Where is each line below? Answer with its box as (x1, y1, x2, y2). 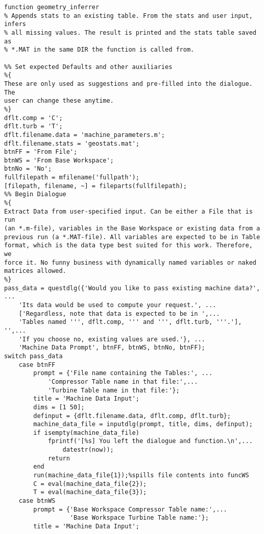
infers (4, 20, 26, 28)
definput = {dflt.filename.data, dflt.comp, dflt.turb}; (33, 412, 231, 420)
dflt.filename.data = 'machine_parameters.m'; (4, 131, 165, 138)
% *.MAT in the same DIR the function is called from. (4, 46, 195, 54)
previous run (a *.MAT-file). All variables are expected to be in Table (4, 233, 260, 241)
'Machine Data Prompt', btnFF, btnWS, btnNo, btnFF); (18, 344, 205, 352)
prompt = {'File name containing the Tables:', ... (33, 369, 213, 377)
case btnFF (18, 361, 56, 368)
